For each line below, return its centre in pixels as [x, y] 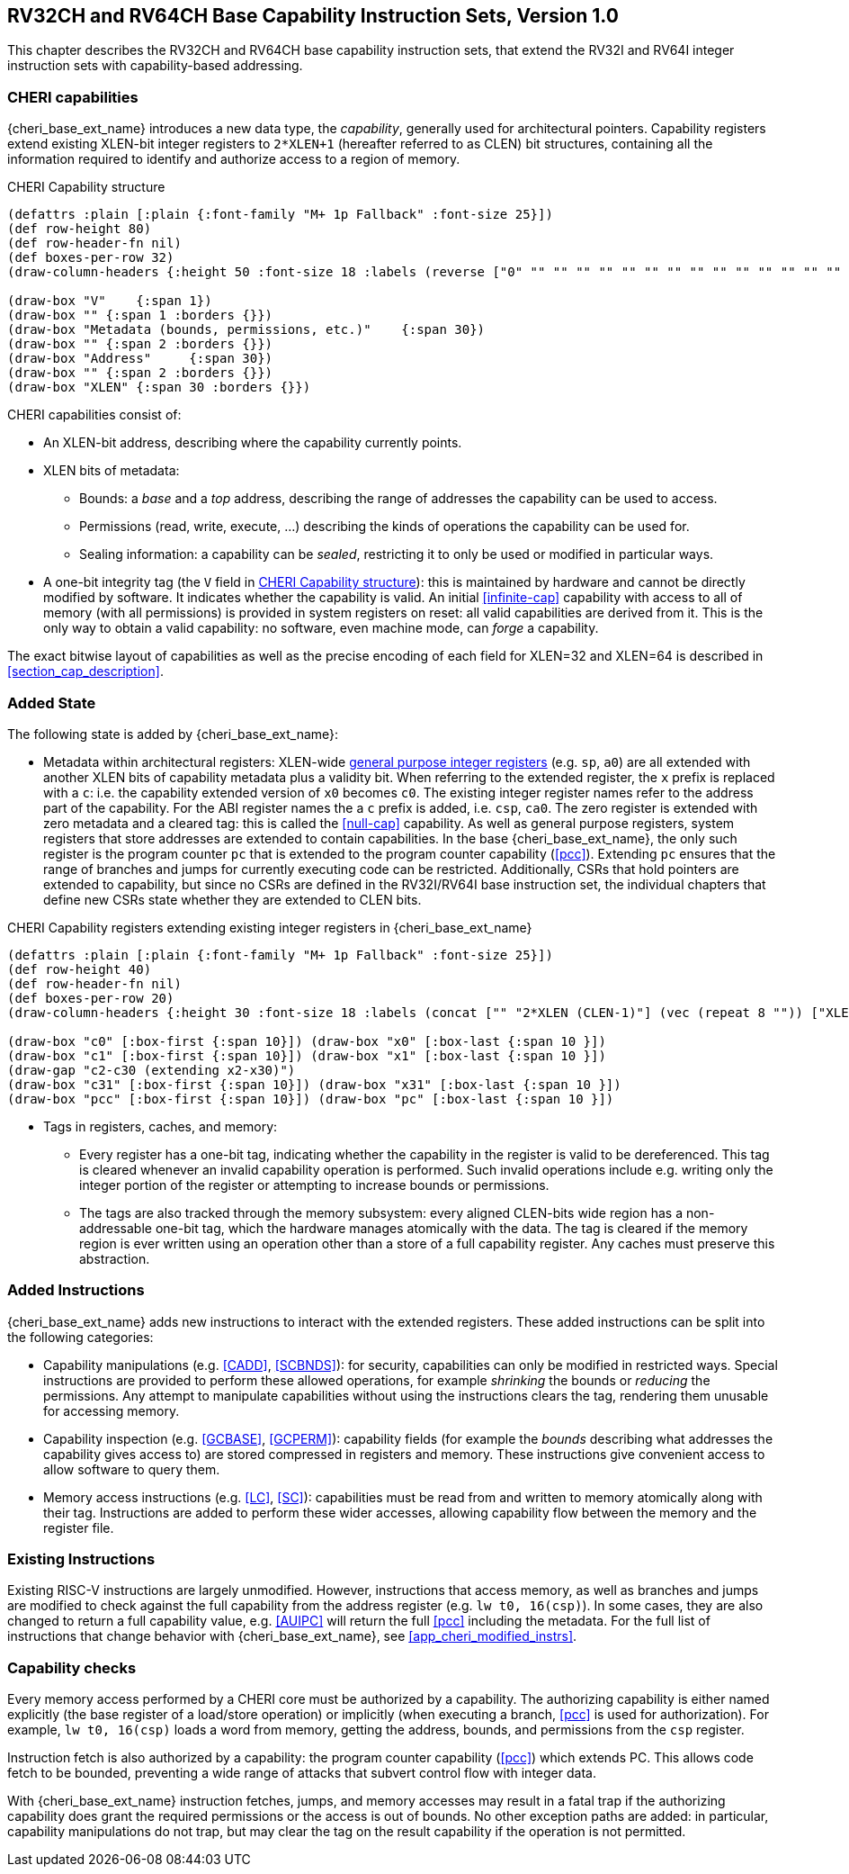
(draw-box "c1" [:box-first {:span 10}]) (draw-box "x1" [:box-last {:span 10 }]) [307, 1055]
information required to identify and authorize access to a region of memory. [234, 159]
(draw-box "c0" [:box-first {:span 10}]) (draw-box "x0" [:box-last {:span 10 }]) [307, 1041]
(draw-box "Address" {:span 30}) [140, 359]
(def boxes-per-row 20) [91, 998]
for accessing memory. [112, 1410]
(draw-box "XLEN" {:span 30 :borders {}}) [159, 387]
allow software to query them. [132, 1469]
